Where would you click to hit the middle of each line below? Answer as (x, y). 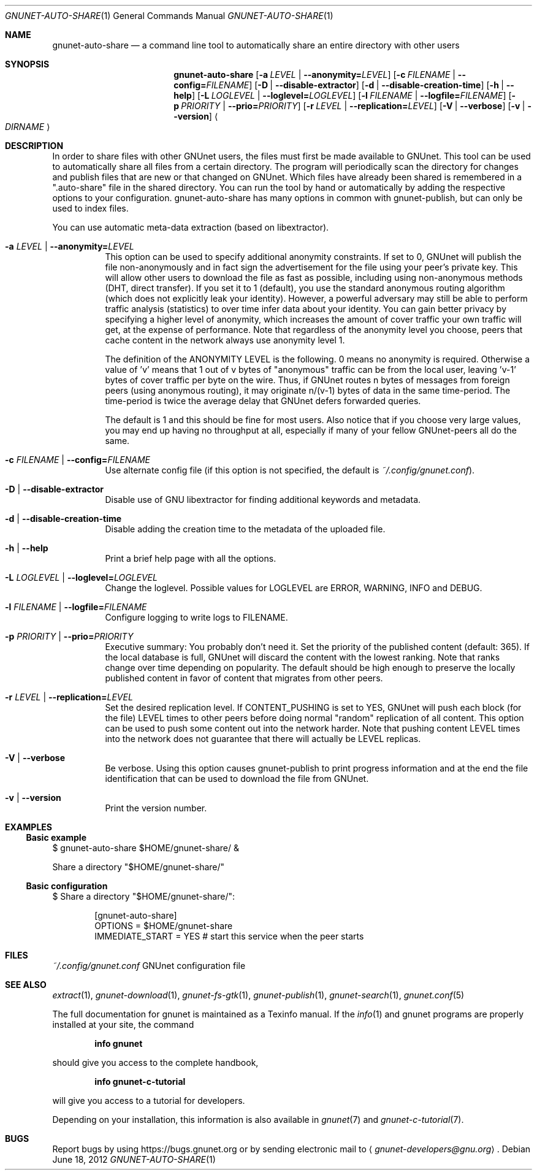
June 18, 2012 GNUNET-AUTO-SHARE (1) (134, 1159)
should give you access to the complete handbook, (155, 1062)
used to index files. (90, 208)
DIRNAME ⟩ (28, 127)
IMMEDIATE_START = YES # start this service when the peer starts (229, 936)
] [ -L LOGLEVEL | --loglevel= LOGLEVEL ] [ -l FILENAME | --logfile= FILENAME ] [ (352, 95)
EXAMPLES (29, 827)
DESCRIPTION (34, 146)
